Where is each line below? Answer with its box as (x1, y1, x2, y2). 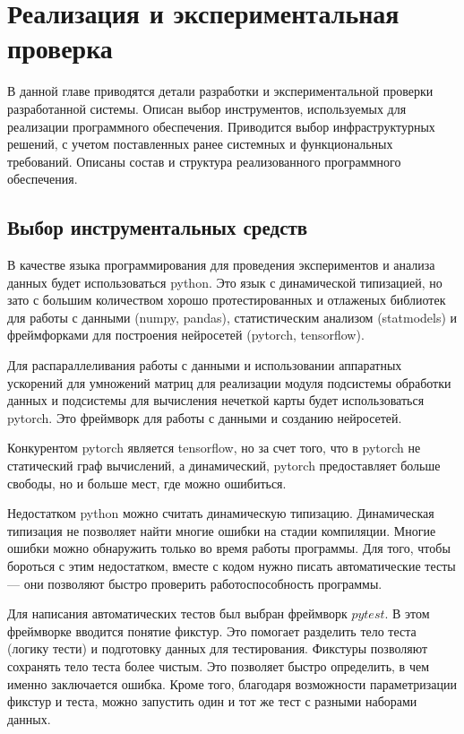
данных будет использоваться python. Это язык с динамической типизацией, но (7, 272, 443, 291)
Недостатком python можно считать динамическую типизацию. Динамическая (7, 504, 434, 522)
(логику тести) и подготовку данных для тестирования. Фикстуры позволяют (7, 639, 428, 658)
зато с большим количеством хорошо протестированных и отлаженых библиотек (7, 290, 446, 309)
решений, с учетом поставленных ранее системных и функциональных (7, 134, 393, 153)
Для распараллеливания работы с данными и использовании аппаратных (7, 356, 402, 375)
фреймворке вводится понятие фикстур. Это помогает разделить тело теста (7, 621, 417, 640)
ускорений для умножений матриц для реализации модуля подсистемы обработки (7, 373, 451, 392)
